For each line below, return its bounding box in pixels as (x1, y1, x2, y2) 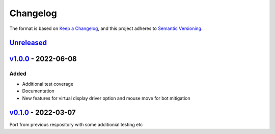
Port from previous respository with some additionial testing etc (9, 122, 143, 128)
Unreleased (9, 39, 47, 47)
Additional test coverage (22, 81, 74, 87)
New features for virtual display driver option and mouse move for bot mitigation (22, 95, 190, 101)
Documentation (22, 88, 54, 94)
